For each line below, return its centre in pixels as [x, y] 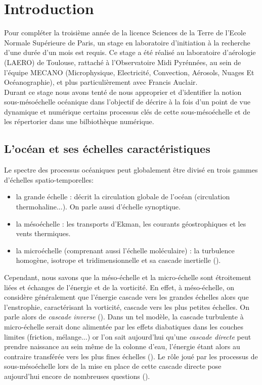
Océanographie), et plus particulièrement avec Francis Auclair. [101, 82]
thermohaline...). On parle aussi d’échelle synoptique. [98, 207]
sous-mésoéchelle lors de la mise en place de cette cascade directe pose [113, 366]
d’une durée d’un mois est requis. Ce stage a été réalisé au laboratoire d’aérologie [130, 52]
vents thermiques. [43, 233]
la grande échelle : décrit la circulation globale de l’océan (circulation [123, 197]
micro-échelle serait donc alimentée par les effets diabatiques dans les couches [124, 326]
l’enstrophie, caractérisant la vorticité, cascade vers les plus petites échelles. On [127, 307]
